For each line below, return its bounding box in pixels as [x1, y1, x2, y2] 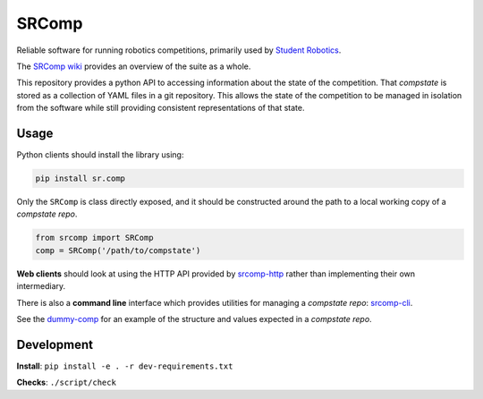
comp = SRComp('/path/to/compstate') [35, 245, 201, 255]
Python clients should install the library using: [16, 149, 184, 160]
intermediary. [16, 281, 66, 292]
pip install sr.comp [35, 174, 125, 183]
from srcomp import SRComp [35, 233, 154, 243]
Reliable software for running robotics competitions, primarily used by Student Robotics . [16, 45, 342, 55]
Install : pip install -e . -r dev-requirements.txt [16, 361, 233, 371]
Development [16, 336, 94, 352]
